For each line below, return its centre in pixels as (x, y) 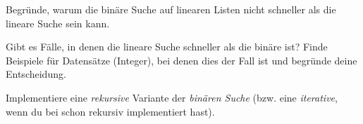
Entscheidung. (36, 74)
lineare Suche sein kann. (58, 23)
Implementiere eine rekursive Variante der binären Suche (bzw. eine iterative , (172, 97)
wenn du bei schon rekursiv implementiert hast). (110, 111)
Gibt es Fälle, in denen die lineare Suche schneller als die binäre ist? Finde (167, 47)
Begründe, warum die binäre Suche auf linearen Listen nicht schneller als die (171, 9)
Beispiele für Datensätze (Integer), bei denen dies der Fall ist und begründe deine (181, 60)
